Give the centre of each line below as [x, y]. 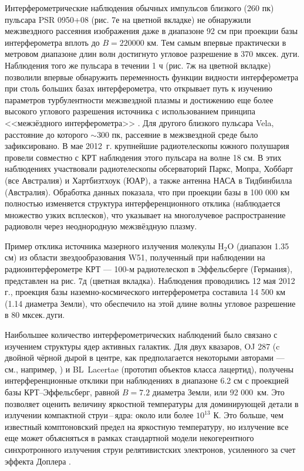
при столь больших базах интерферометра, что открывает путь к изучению [139, 88]
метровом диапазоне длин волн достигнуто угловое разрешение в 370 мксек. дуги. [152, 54]
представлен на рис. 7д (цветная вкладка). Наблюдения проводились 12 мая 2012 [150, 280]
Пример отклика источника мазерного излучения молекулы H [114, 245]
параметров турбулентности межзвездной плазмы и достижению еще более [139, 99]
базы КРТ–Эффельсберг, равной [62, 392]
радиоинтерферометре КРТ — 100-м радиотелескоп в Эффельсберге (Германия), [149, 269]
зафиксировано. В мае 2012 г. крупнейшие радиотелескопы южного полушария [147, 146]
